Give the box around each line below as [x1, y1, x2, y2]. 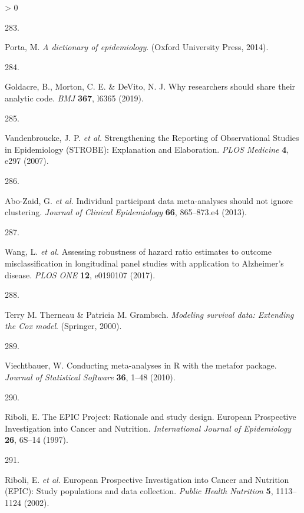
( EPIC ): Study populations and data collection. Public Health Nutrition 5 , [5, 485, 273, 497]
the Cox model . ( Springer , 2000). [5, 320, 122, 332]
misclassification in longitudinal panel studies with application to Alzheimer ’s [5, 256, 284, 269]
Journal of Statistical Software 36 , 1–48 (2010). [5, 371, 176, 383]
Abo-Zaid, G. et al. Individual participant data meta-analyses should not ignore [5, 194, 293, 206]
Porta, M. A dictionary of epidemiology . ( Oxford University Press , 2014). [5, 41, 269, 53]
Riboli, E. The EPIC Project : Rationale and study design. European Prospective [5, 410, 296, 423]
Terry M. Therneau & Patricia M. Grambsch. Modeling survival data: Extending [5, 308, 294, 320]
